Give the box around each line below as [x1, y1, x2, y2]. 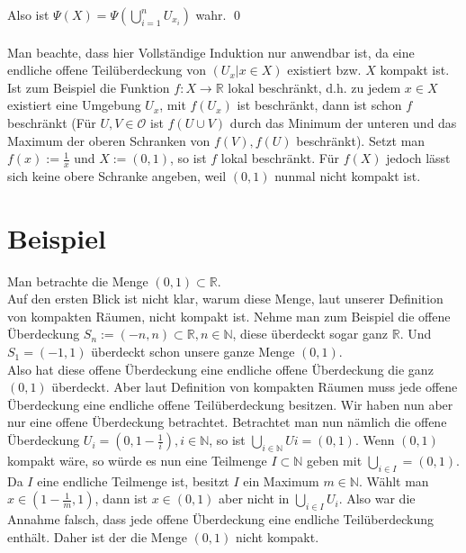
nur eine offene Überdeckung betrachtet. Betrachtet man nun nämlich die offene [7, 412, 447, 431]
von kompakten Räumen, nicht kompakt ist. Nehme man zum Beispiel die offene [7, 306, 451, 325]
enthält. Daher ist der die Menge [7, 527, 187, 546]
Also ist [7, 5, 49, 23]
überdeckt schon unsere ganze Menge [91, 342, 295, 361]
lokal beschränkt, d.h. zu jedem [228, 77, 401, 96]
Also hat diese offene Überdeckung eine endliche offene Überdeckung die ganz [7, 359, 434, 378]
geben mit [307, 450, 363, 469]
